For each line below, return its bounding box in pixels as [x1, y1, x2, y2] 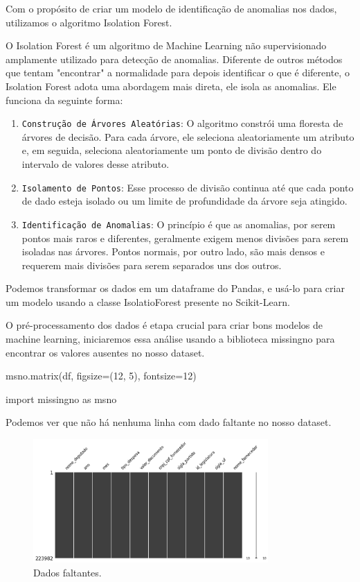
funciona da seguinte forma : [6, 92, 123, 107]
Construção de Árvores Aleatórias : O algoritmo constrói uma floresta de [21, 116, 343, 130]
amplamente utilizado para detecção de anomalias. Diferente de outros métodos [6, 51, 343, 66]
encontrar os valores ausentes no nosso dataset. [6, 345, 205, 359]
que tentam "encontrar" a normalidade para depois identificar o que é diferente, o [6, 65, 350, 80]
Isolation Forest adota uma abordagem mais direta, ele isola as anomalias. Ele [6, 78, 336, 93]
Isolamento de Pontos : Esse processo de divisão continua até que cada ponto [21, 180, 354, 194]
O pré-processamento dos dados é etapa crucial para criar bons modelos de [6, 318, 323, 332]
